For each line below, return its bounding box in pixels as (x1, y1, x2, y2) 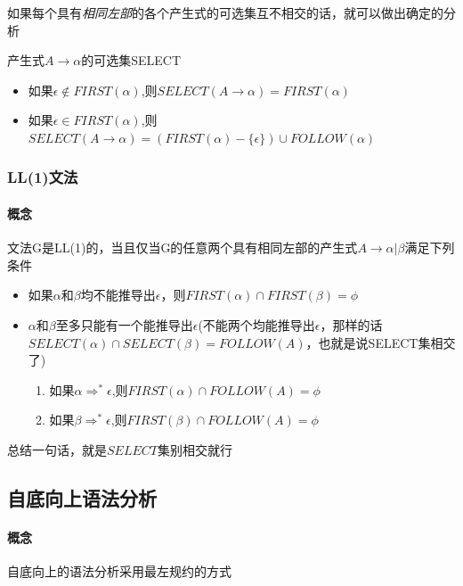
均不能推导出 (80, 285, 156, 304)
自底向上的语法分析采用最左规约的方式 (7, 562, 231, 581)
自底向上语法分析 (7, 483, 157, 511)
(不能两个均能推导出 (198, 315, 315, 334)
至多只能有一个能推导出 (55, 315, 193, 334)
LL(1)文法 (7, 166, 78, 188)
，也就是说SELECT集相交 (305, 333, 456, 351)
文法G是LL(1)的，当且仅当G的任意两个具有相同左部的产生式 (7, 238, 358, 257)
